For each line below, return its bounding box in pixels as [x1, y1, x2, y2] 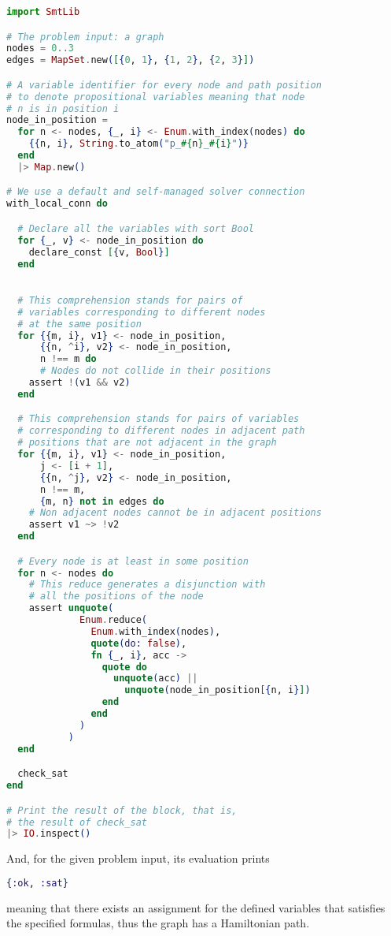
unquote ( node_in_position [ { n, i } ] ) [124, 684, 311, 696]
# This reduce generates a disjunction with [28, 579, 266, 591]
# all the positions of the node [28, 591, 204, 602]
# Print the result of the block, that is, [6, 804, 238, 816]
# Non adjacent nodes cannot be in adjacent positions [28, 507, 322, 519]
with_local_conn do [6, 198, 108, 210]
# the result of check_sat [6, 816, 147, 828]
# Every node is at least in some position [17, 555, 249, 567]
